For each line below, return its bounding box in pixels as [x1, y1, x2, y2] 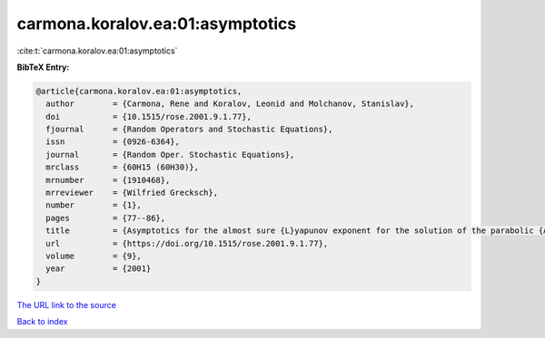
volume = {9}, [45, 251, 143, 261]
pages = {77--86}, [45, 213, 166, 223]
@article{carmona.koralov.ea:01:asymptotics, [35, 86, 243, 96]
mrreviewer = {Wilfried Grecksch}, [45, 188, 218, 198]
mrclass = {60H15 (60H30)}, [45, 162, 200, 172]
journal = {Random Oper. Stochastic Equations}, [45, 150, 295, 159]
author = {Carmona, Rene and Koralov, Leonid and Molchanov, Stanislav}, [45, 99, 415, 109]
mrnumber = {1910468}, [45, 175, 171, 185]
